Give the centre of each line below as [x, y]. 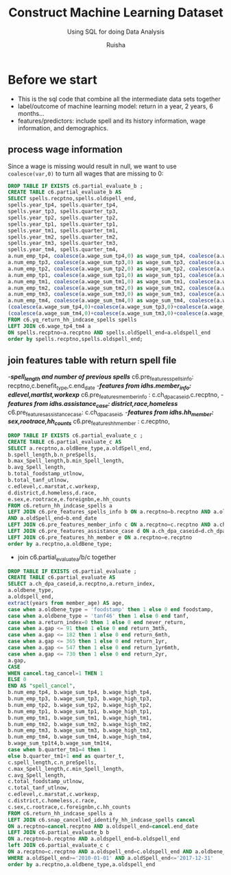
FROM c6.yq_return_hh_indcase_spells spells [72, 320]
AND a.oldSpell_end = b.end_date [52, 518]
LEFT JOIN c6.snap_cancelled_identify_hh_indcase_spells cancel [101, 820]
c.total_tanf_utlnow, [39, 788]
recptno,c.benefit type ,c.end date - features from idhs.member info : [99, 386]
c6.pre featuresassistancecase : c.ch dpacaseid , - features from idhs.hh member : [111, 413]
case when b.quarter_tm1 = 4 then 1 [57, 750]
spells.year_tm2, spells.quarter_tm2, [63, 237]
